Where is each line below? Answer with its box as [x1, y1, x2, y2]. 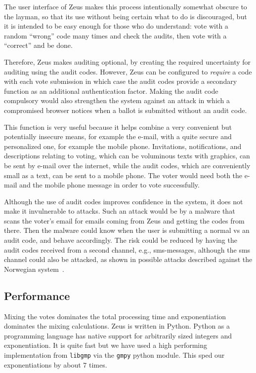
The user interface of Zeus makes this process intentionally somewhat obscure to [4, 1, 247, 11]
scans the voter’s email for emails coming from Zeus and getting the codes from [4, 215, 245, 225]
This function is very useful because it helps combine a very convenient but [4, 121, 232, 132]
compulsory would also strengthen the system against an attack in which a [4, 95, 230, 106]
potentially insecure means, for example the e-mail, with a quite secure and [4, 131, 232, 142]
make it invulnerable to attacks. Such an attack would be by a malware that [4, 206, 235, 216]
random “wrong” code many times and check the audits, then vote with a [4, 30, 227, 40]
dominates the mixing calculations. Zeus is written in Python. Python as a [4, 321, 230, 331]
